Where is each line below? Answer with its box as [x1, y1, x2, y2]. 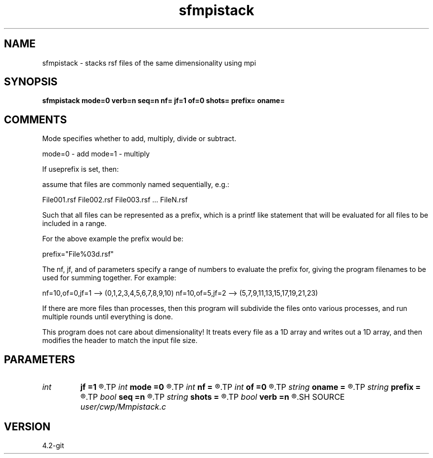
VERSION [4, 420, 51, 433]
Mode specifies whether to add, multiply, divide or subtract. [42, 134, 236, 143]
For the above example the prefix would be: [42, 234, 184, 243]
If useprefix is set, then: [42, 165, 119, 174]
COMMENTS [4, 113, 67, 126]
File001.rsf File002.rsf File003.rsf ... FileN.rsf [42, 195, 188, 204]
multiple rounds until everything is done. [42, 312, 173, 321]
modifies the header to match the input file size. [42, 336, 198, 345]
